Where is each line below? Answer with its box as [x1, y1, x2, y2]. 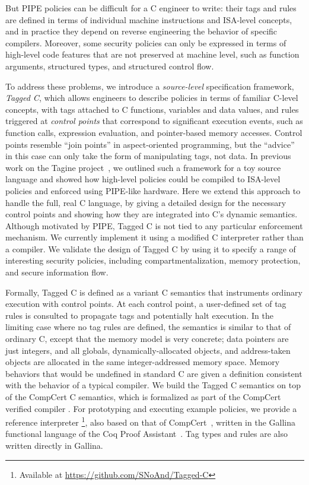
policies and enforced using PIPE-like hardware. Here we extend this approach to [5, 184, 301, 196]
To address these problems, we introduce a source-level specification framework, [5, 80, 294, 92]
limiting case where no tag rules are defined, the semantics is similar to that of [5, 321, 291, 333]
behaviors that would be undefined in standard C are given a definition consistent [5, 367, 302, 379]
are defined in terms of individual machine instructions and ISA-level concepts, [5, 13, 292, 26]
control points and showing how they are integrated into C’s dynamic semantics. [5, 208, 298, 220]
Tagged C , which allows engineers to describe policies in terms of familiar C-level [5, 91, 298, 104]
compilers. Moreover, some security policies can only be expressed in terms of [5, 36, 286, 49]
